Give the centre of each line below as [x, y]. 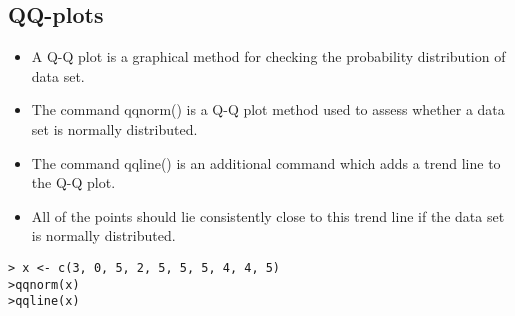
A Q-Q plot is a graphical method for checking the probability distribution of [268, 56]
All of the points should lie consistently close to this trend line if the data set [268, 215]
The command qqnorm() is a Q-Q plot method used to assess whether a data [268, 109]
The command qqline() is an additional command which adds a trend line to [266, 162]
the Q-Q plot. [73, 182]
